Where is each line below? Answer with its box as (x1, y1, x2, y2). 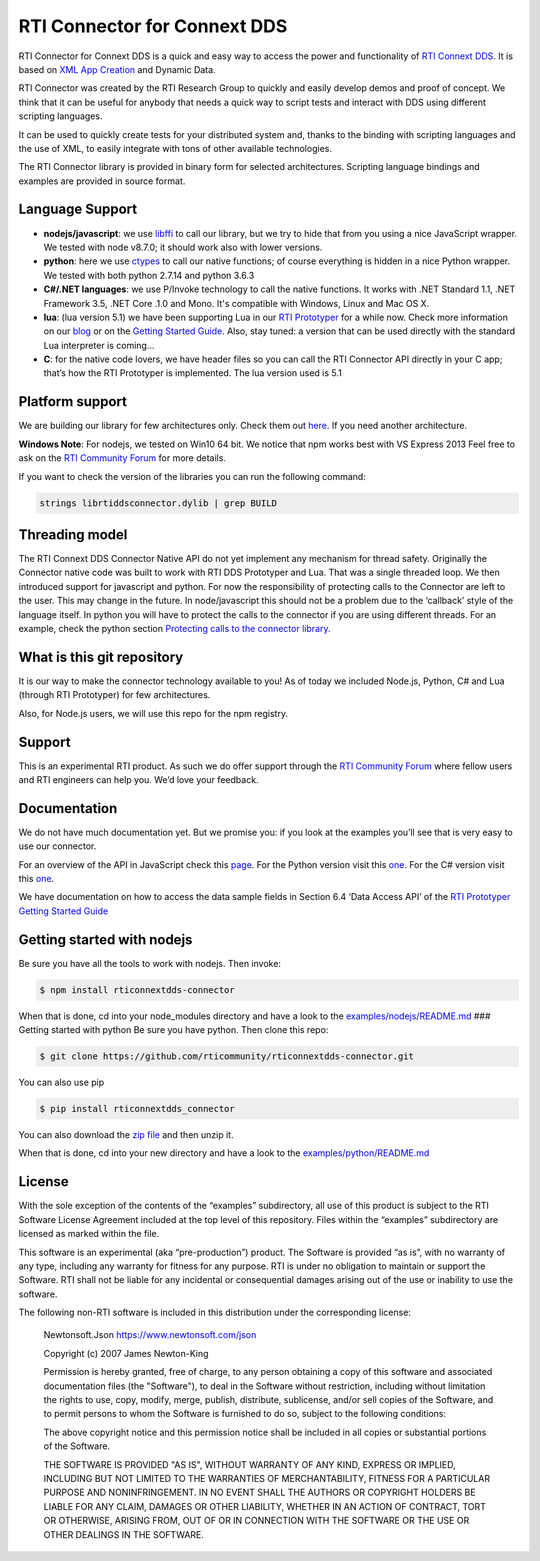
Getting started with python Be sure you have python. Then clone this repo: (18, 1024, 329, 1036)
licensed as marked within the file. (18, 1228, 160, 1240)
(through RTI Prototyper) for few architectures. (18, 689, 211, 701)
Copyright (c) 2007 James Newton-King (43, 1347, 209, 1359)
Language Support (18, 201, 138, 218)
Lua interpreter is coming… (43, 339, 155, 351)
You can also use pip (18, 1076, 105, 1089)
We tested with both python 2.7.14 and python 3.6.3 (43, 269, 255, 281)
